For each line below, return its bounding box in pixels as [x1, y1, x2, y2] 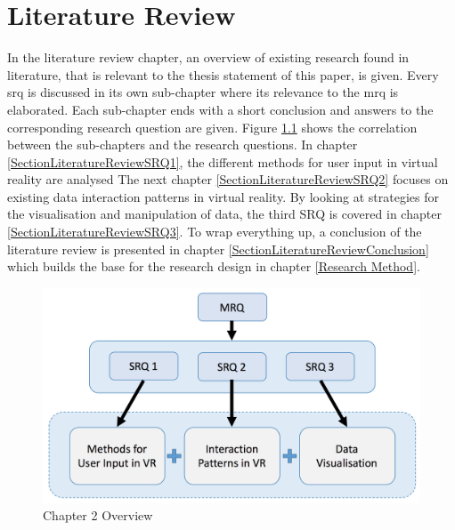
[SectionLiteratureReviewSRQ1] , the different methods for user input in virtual [7, 152, 438, 171]
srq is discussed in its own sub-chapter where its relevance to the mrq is [7, 83, 399, 101]
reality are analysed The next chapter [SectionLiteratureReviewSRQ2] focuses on [7, 170, 449, 189]
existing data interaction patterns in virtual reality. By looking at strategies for [7, 187, 439, 205]
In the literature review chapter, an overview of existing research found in [7, 48, 410, 67]
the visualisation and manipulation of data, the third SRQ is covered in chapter [7, 205, 442, 223]
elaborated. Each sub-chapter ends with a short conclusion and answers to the [7, 100, 434, 118]
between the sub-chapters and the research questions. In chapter [7, 135, 358, 154]
